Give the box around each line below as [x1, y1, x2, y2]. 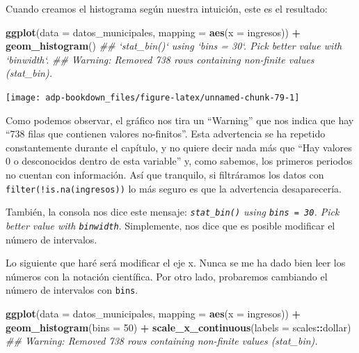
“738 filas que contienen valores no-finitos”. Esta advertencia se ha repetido [6, 126, 326, 141]
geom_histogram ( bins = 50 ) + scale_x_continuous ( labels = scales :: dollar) [6, 320, 351, 334]
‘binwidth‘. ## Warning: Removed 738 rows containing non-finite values [6, 52, 314, 66]
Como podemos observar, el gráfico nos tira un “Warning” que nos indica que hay [6, 112, 354, 127]
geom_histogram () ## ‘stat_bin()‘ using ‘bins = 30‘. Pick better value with [6, 38, 342, 53]
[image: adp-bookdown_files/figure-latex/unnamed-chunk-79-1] [6, 92, 300, 103]
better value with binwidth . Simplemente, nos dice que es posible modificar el [6, 218, 335, 232]
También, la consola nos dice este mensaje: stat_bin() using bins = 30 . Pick [6, 204, 340, 219]
